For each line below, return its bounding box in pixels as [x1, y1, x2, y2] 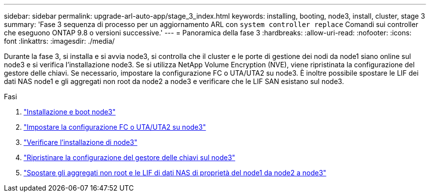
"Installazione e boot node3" [24, 108, 116, 116]
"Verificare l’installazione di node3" [24, 138, 137, 146]
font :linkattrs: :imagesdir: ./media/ [4, 37, 115, 45]
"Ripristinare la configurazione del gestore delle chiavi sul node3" [24, 153, 236, 162]
